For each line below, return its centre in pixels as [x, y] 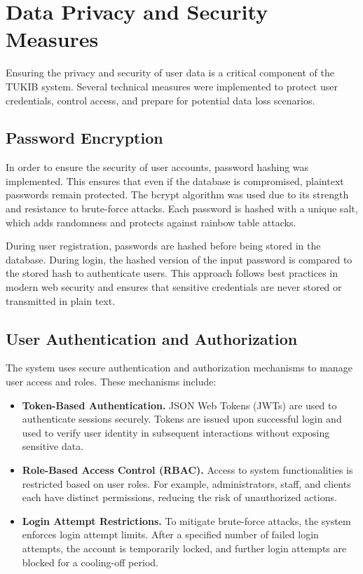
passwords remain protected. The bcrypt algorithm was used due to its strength [177, 194]
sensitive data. [53, 446]
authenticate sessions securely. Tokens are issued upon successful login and [182, 419]
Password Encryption [84, 138]
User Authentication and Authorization [152, 338]
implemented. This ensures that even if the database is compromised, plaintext [175, 180]
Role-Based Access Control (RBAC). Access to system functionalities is [187, 470]
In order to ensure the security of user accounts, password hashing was [157, 167]
